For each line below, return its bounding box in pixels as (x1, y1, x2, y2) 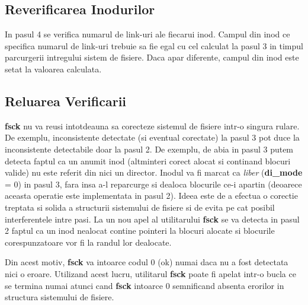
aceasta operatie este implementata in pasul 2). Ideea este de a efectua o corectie (5, 189, 298, 202)
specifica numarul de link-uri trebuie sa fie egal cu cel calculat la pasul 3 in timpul (5, 39, 303, 52)
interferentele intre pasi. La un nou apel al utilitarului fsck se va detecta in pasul (5, 212, 300, 225)
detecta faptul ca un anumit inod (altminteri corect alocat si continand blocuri (5, 154, 291, 167)
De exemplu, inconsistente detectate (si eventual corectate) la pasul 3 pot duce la (5, 131, 300, 144)
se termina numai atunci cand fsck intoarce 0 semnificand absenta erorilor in (5, 279, 284, 291)
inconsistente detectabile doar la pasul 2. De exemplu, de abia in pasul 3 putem (5, 142, 294, 155)
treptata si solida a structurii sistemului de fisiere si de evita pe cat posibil (5, 201, 275, 213)
